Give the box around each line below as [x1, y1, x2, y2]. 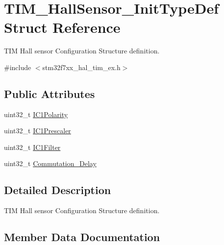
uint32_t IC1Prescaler [4, 125, 71, 136]
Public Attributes [4, 86, 95, 101]
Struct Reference [4, 17, 121, 37]
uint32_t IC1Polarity [4, 109, 68, 119]
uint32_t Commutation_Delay [4, 158, 97, 169]
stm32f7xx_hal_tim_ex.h [42, 62, 121, 72]
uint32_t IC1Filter [4, 142, 61, 152]
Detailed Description [4, 182, 111, 197]
